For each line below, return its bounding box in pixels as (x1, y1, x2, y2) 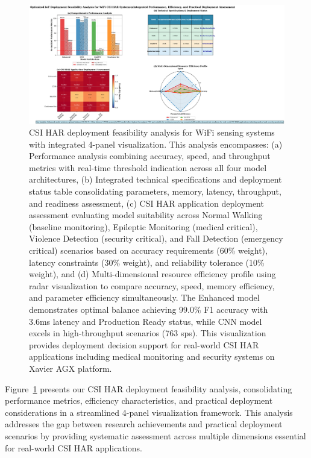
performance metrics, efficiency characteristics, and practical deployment (5, 394, 273, 407)
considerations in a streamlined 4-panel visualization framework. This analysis (5, 406, 293, 418)
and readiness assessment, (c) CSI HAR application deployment (29, 196, 264, 209)
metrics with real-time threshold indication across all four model (29, 161, 267, 174)
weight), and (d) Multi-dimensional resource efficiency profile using (29, 268, 276, 280)
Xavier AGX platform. (29, 362, 112, 374)
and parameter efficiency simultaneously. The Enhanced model (29, 291, 260, 304)
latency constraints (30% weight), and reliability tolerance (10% (29, 256, 265, 268)
